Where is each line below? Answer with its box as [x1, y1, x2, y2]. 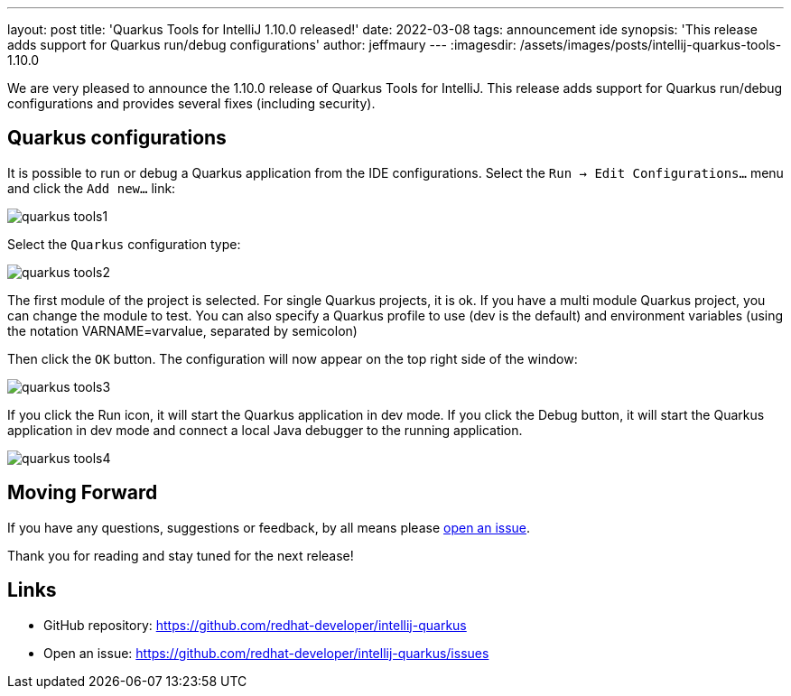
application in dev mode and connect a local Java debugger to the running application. [7, 422, 523, 438]
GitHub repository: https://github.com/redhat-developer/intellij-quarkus [43, 617, 467, 633]
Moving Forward [7, 481, 158, 505]
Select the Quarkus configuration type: [7, 236, 241, 252]
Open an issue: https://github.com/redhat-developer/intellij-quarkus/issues [43, 645, 489, 661]
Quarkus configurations [7, 126, 227, 150]
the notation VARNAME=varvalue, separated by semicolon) [7, 322, 358, 339]
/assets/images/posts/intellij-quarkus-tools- [519, 37, 782, 52]
